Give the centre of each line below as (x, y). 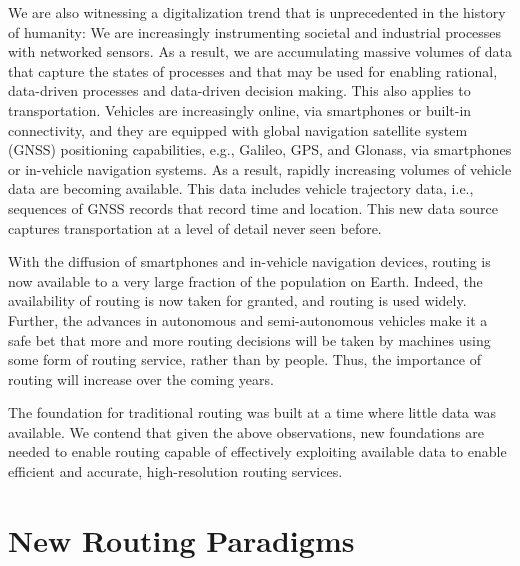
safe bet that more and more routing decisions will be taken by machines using (249, 339)
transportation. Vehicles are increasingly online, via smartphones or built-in (240, 109)
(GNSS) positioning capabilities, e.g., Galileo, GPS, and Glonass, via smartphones (260, 149)
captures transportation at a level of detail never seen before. (195, 227)
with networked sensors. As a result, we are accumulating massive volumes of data (260, 51)
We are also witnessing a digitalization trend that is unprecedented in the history (257, 12)
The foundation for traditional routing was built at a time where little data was (252, 412)
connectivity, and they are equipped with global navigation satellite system (238, 129)
